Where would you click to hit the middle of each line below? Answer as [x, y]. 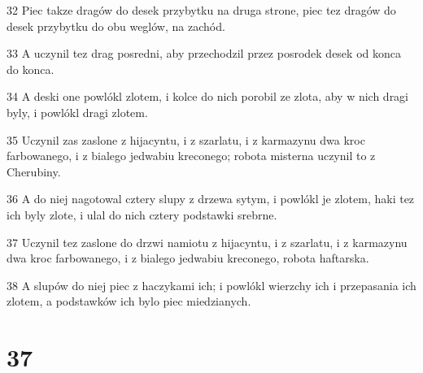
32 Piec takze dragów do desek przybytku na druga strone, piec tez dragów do [201, 10]
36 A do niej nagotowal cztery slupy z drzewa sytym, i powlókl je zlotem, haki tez [211, 199]
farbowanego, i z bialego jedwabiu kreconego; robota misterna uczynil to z [191, 156]
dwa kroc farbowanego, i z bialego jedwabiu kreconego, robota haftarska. [188, 258]
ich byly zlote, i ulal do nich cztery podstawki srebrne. [142, 214]
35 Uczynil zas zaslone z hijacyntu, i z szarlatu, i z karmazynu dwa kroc [186, 139]
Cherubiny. [34, 171]
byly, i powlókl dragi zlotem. [77, 112]
